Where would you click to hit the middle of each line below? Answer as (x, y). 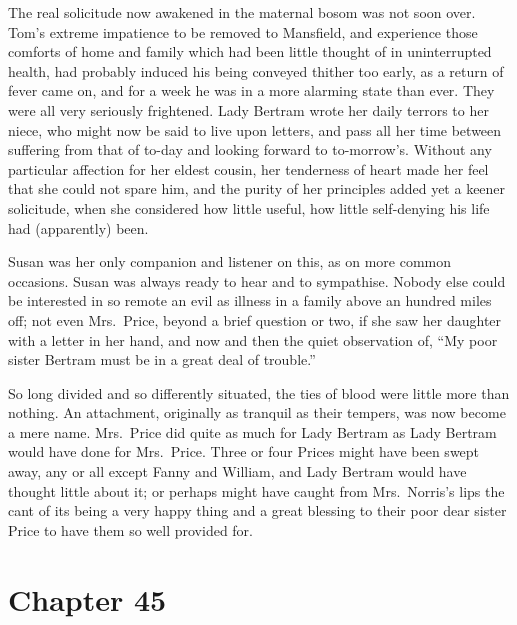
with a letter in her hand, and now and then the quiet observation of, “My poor (253, 339)
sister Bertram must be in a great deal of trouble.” (162, 359)
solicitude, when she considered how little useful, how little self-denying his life (249, 207)
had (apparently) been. (78, 227)
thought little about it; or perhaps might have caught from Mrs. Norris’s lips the (256, 490)
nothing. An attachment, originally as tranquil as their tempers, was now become (257, 412)
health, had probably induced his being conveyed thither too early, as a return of (256, 70)
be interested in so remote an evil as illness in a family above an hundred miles (250, 300)
